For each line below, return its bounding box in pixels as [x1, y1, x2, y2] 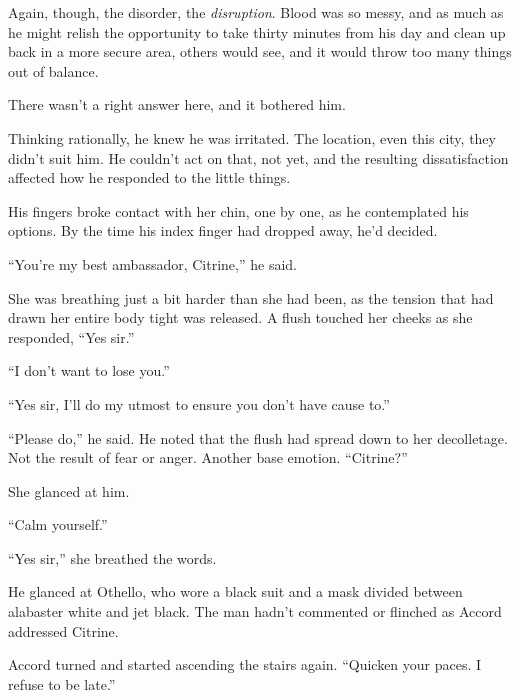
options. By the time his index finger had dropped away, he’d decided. [8, 220, 438, 241]
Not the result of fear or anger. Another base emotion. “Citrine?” [8, 447, 408, 468]
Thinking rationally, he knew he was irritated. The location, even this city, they [8, 127, 496, 148]
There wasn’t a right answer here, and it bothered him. [8, 94, 346, 115]
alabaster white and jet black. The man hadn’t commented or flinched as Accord [8, 601, 502, 622]
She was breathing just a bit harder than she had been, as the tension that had [8, 287, 494, 308]
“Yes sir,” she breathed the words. [8, 547, 217, 568]
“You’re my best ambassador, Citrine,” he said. [8, 253, 297, 274]
